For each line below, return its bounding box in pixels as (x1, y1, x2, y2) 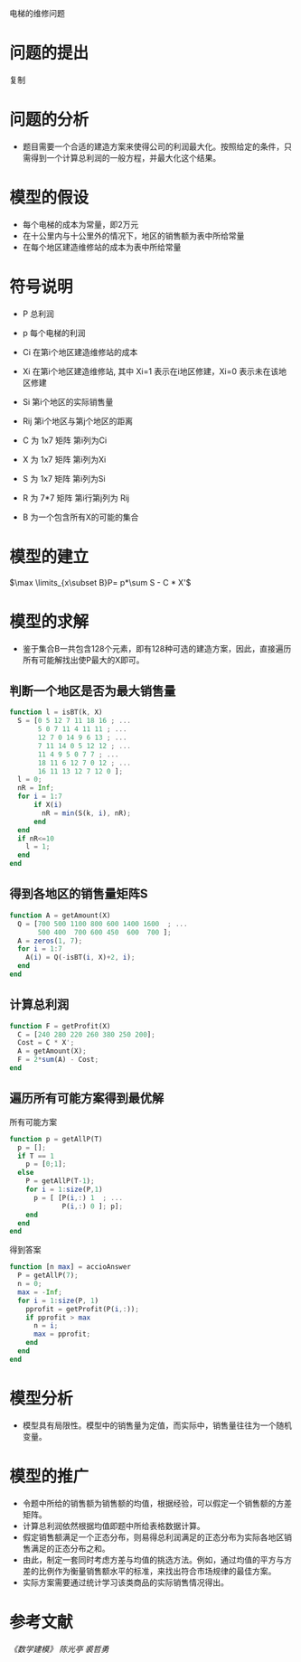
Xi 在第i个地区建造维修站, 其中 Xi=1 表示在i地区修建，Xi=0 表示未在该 (22, 365, 279, 377)
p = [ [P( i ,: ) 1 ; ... (33, 1193, 124, 1202)
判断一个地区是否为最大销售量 (9, 683, 176, 699)
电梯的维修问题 (9, 8, 65, 18)
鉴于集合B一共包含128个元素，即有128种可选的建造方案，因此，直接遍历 (22, 643, 292, 653)
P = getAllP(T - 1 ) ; (25, 1177, 95, 1186)
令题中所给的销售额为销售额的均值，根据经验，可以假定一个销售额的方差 (22, 1498, 292, 1508)
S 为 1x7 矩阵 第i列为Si (22, 473, 106, 484)
